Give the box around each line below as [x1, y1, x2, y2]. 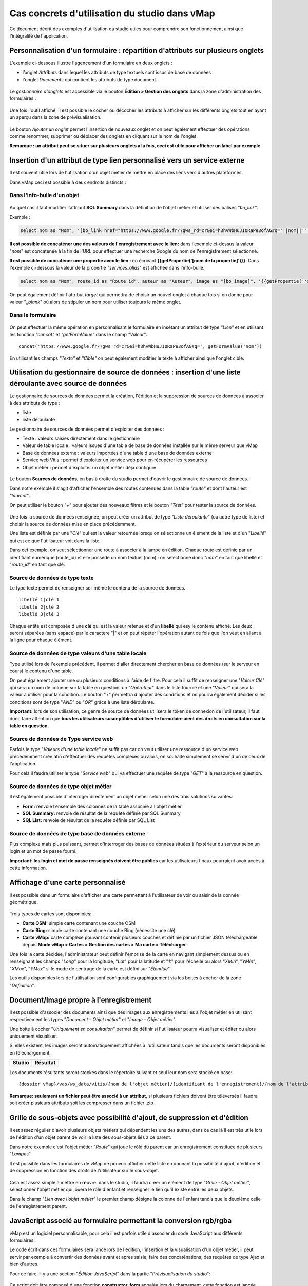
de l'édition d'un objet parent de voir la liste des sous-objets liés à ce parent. [9, 1134, 171, 1140]
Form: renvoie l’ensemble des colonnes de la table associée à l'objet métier [22, 803, 182, 809]
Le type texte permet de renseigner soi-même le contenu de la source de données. [9, 585, 186, 591]
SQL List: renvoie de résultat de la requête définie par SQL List [22, 817, 155, 824]
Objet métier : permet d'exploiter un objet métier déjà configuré [22, 464, 157, 470]
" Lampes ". [9, 1151, 32, 1157]
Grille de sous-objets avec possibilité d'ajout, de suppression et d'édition [9, 1114, 248, 1122]
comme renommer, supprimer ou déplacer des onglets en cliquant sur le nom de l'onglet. [9, 133, 198, 139]
